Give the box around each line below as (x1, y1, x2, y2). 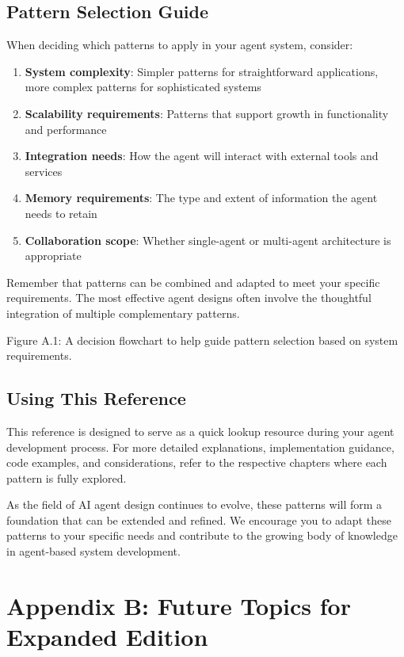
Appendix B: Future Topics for (6, 589, 351, 621)
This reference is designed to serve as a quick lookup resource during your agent (6, 422, 394, 439)
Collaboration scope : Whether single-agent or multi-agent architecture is (25, 231, 391, 248)
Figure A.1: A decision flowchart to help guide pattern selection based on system (6, 331, 398, 348)
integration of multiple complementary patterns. (6, 304, 240, 321)
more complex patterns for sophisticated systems (25, 78, 261, 95)
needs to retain (25, 204, 97, 221)
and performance (25, 120, 107, 137)
